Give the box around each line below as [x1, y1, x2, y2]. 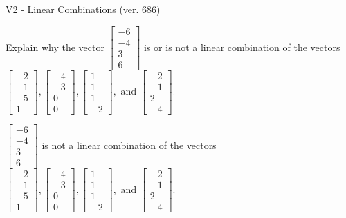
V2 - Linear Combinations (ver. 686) [6, 2, 161, 16]
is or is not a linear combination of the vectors [144, 39, 340, 54]
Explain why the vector [6, 39, 104, 54]
